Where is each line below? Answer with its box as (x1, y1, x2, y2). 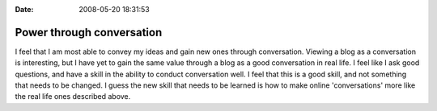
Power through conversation (15, 25, 163, 39)
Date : (15, 5, 34, 14)
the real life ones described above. (15, 92, 131, 101)
